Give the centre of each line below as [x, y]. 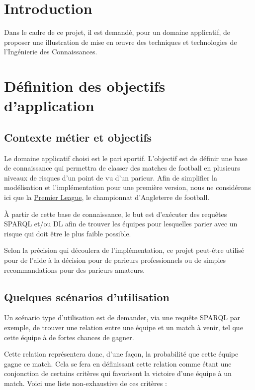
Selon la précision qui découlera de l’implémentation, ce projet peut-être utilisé [124, 250]
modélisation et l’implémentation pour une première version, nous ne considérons [127, 187]
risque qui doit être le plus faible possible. [68, 233]
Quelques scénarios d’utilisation [87, 296]
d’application [49, 105]
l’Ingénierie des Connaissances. [51, 52]
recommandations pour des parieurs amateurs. [75, 270]
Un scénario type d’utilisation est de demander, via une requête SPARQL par [122, 317]
